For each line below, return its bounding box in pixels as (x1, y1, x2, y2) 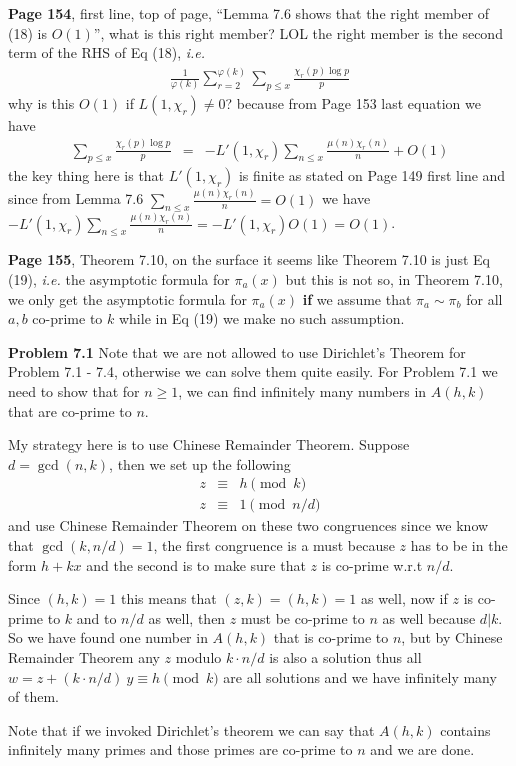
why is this (8, 92, 75, 113)
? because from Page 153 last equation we (225, 92, 481, 113)
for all (466, 288, 503, 309)
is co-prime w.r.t (321, 554, 423, 575)
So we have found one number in (8, 627, 208, 648)
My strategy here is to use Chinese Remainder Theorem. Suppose (8, 434, 410, 455)
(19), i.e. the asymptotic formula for (8, 269, 230, 290)
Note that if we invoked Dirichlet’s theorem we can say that (8, 719, 375, 740)
